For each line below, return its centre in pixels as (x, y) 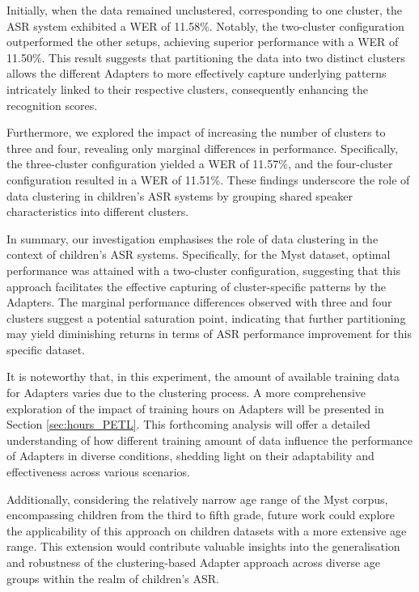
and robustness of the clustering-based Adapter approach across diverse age (194, 562)
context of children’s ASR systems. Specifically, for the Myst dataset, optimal (199, 254)
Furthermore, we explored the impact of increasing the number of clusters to (196, 132)
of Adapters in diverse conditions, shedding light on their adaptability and (190, 456)
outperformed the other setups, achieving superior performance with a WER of (203, 42)
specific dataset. (46, 349)
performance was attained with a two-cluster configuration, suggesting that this (204, 270)
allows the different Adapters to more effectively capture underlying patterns (197, 73)
